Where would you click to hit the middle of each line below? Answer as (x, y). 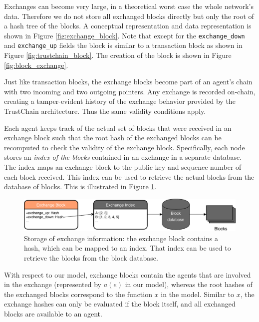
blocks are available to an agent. (53, 313)
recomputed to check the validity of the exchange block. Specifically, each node (125, 147)
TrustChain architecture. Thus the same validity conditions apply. (105, 111)
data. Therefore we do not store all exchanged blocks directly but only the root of (129, 16)
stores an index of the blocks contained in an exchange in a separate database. (123, 157)
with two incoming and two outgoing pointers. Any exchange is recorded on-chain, (130, 91)
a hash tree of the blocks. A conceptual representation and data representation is (128, 26)
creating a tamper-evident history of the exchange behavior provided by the (120, 101)
